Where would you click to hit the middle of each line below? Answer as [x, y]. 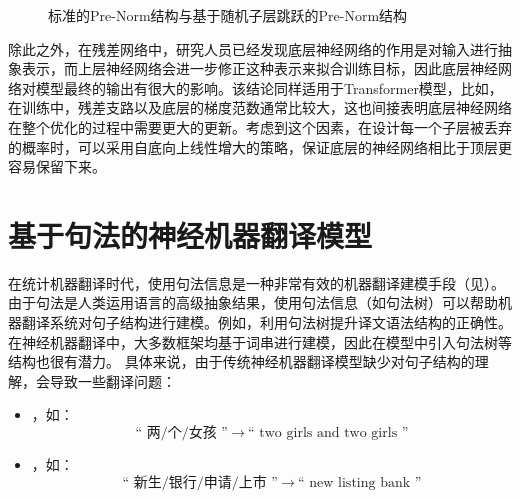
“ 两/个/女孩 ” [181, 433]
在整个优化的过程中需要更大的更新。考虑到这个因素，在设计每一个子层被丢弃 [260, 126]
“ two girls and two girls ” [328, 433]
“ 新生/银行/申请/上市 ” [200, 482]
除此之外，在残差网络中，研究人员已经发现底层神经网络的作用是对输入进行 [253, 48]
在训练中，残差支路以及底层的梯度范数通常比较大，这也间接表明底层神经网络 [260, 107]
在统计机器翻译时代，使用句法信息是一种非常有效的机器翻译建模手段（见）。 [256, 282]
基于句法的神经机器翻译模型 [190, 234]
